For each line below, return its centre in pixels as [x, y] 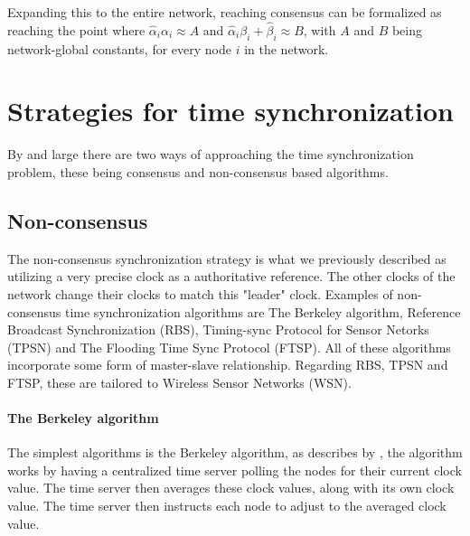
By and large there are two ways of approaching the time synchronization [211, 154]
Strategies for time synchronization [231, 111]
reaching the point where [76, 29]
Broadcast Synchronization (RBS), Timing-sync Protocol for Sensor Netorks [218, 329]
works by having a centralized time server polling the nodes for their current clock [235, 470]
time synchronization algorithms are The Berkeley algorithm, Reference [263, 311]
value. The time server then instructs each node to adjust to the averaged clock [227, 506]
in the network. [287, 48]
